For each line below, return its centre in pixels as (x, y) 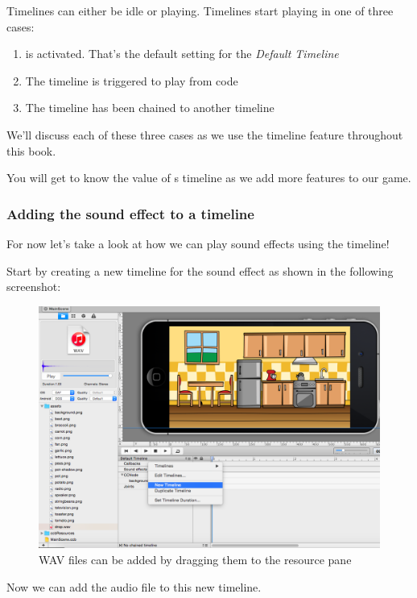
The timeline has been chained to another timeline (150, 108)
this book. (31, 150)
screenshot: (34, 287)
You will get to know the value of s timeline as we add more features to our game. (209, 178)
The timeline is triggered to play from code (132, 80)
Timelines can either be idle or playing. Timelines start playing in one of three (200, 10)
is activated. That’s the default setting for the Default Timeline (182, 54)
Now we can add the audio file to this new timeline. (134, 586)
